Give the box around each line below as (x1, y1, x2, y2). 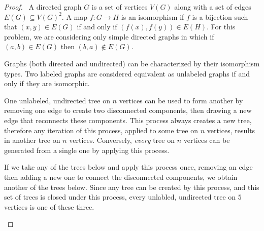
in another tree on (4, 135, 60, 145)
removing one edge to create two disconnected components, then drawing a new (4, 105, 252, 115)
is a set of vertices (91, 2, 148, 12)
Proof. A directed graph (4, 2, 82, 12)
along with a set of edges (174, 2, 251, 12)
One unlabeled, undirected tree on (4, 95, 110, 105)
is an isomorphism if (121, 11, 184, 22)
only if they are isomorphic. (4, 78, 90, 89)
